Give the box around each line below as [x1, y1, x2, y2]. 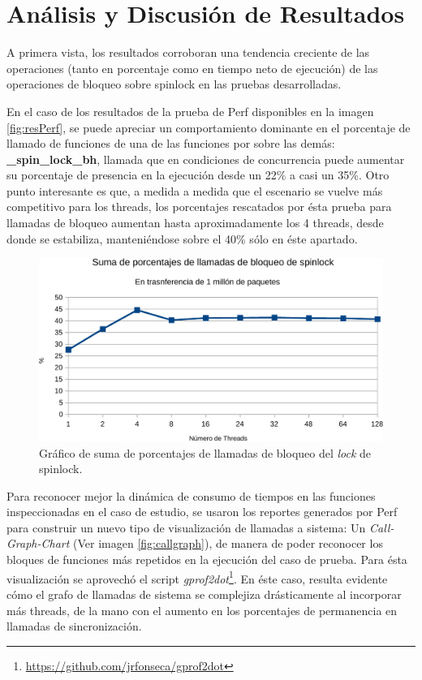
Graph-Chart [6, 535, 70, 552]
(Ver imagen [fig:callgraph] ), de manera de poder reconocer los [73, 535, 383, 552]
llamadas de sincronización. [6, 618, 142, 635]
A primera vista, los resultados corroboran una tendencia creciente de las [6, 44, 370, 61]
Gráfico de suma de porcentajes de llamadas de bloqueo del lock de [39, 444, 372, 461]
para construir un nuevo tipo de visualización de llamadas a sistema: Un [6, 519, 366, 536]
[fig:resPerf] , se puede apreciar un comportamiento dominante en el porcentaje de [6, 118, 411, 136]
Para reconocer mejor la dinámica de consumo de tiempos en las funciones [6, 487, 376, 504]
